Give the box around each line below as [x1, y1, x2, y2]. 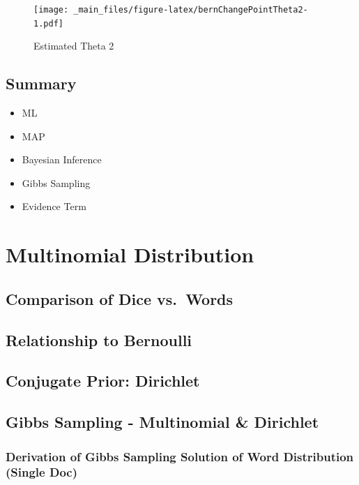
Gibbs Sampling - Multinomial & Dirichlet [6, 411, 319, 433]
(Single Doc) [6, 463, 77, 481]
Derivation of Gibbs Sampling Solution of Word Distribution [6, 447, 354, 465]
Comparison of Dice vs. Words [6, 288, 234, 309]
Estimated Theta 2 [33, 38, 114, 53]
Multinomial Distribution [6, 240, 254, 269]
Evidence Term [22, 199, 86, 214]
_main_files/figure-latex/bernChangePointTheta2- [73, 5, 308, 15]
